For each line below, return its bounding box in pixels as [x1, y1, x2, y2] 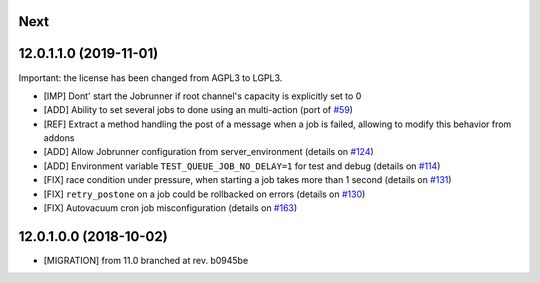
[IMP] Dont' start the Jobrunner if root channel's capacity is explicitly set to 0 [43, 90, 362, 102]
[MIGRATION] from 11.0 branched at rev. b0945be [43, 254, 249, 266]
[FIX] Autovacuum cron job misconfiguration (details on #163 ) [43, 202, 298, 214]
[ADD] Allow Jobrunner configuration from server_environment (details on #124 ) [43, 146, 374, 158]
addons [43, 132, 75, 144]
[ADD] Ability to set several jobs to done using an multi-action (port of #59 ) [43, 104, 354, 116]
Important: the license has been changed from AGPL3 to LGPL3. [18, 71, 283, 84]
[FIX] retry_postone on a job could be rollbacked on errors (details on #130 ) [43, 188, 366, 200]
